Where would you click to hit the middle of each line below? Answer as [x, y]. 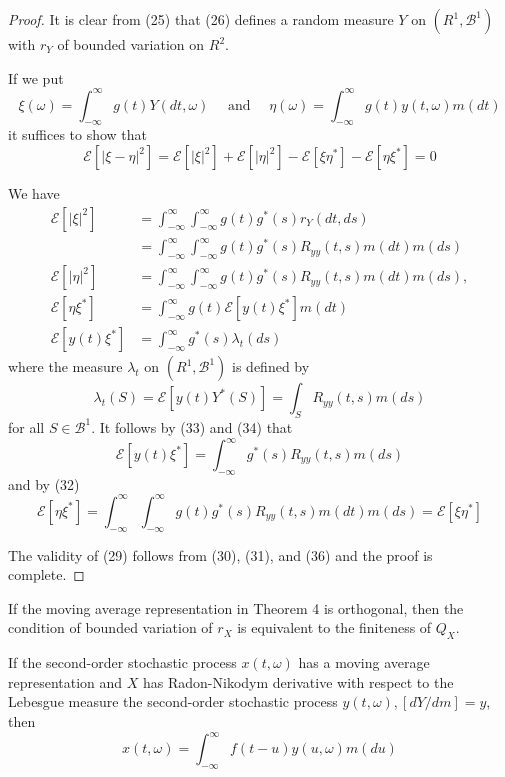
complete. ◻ [46, 574]
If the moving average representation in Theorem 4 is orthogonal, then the [236, 607]
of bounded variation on [131, 44]
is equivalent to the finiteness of [334, 627]
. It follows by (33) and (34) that [192, 426]
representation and [65, 681]
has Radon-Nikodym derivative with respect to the [298, 681]
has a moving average [364, 662]
